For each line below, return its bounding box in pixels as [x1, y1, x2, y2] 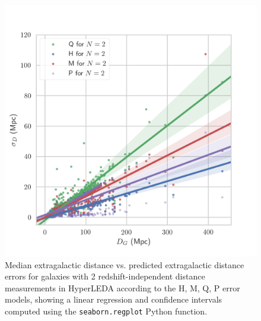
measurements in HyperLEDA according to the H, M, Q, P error [5, 281, 240, 294]
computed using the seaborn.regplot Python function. [5, 304, 208, 317]
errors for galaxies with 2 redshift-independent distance [5, 270, 205, 282]
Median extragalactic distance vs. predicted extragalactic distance [5, 258, 244, 271]
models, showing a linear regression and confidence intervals [5, 293, 222, 306]
